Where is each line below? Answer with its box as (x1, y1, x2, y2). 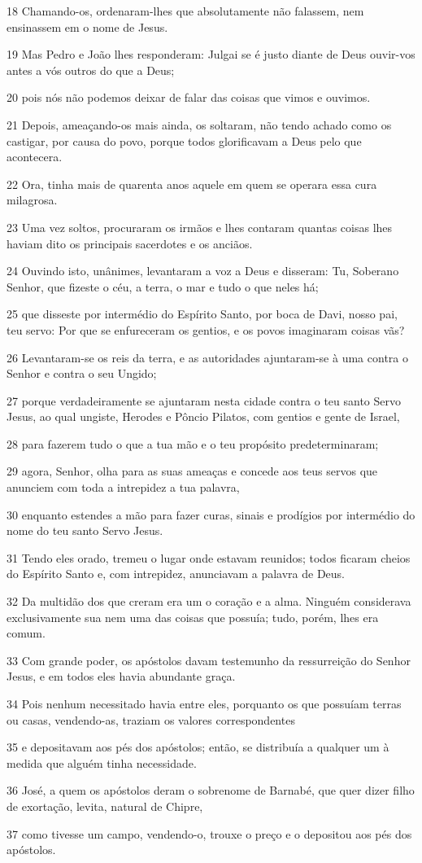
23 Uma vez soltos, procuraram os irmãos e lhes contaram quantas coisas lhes (7, 218, 393, 235)
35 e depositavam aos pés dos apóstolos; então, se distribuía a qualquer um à (7, 738, 389, 756)
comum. (7, 624, 46, 642)
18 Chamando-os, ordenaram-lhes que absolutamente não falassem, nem (7, 2, 364, 19)
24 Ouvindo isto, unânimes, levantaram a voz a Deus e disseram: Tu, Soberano (7, 262, 399, 279)
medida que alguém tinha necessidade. (7, 754, 197, 771)
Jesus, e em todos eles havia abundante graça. (7, 668, 236, 685)
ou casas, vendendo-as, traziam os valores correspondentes (7, 711, 295, 728)
